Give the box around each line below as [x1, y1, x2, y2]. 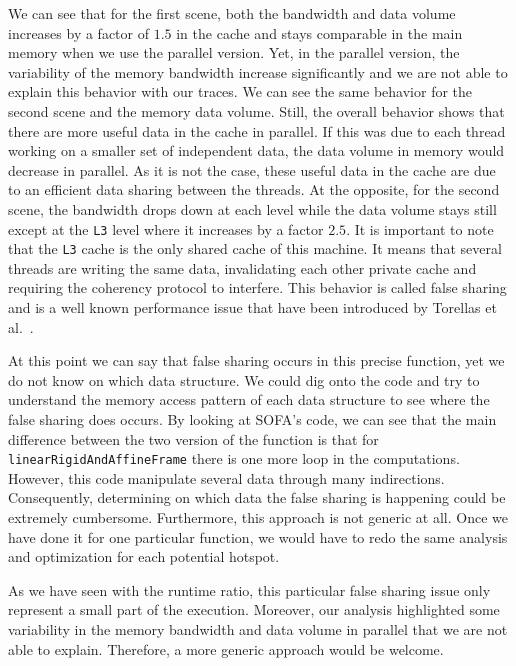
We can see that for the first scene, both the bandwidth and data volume [8, 3, 456, 23]
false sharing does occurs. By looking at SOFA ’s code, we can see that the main [8, 409, 497, 429]
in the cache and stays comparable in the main [176, 22, 463, 43]
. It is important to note [346, 218, 494, 239]
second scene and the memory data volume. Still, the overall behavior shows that [8, 100, 505, 121]
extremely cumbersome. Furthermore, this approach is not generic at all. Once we [8, 507, 508, 528]
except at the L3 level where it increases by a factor [8, 218, 324, 239]
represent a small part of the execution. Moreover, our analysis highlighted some [8, 599, 500, 620]
